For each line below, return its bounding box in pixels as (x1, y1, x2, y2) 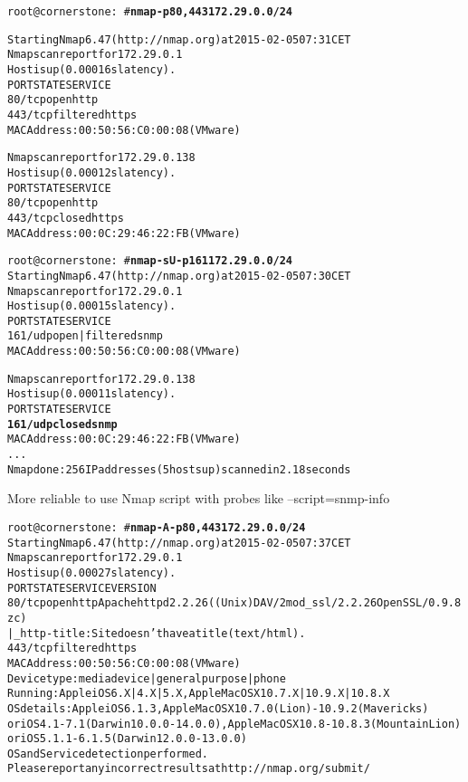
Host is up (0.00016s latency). (7, 62, 177, 76)
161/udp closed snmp (7, 417, 118, 431)
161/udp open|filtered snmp (7, 329, 163, 343)
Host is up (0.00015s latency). (7, 300, 177, 313)
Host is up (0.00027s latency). (7, 566, 177, 579)
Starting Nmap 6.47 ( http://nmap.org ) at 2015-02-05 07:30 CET (7, 269, 351, 282)
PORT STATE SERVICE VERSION (7, 581, 157, 595)
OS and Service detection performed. (7, 747, 208, 760)
